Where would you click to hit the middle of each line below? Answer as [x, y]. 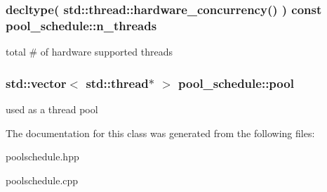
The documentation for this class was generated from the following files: [160, 133]
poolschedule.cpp [42, 180]
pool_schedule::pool [236, 83]
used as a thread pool [52, 109]
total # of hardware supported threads [89, 52]
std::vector [36, 83]
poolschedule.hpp [42, 156]
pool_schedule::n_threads [81, 25]
